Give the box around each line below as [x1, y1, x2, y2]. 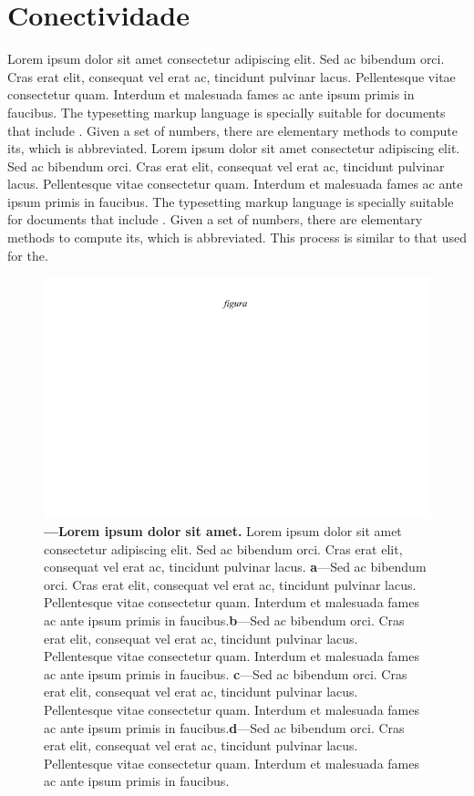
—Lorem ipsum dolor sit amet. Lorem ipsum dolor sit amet [44, 522, 402, 541]
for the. [7, 245, 48, 264]
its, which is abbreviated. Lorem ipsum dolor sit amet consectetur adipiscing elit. [7, 139, 460, 158]
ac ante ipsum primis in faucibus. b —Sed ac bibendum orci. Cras [44, 611, 405, 630]
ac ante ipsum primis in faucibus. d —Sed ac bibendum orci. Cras [44, 718, 405, 737]
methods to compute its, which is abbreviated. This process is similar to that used [7, 228, 467, 247]
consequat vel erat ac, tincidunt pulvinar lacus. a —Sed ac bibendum [44, 557, 427, 576]
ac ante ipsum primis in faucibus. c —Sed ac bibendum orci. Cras [44, 664, 407, 683]
